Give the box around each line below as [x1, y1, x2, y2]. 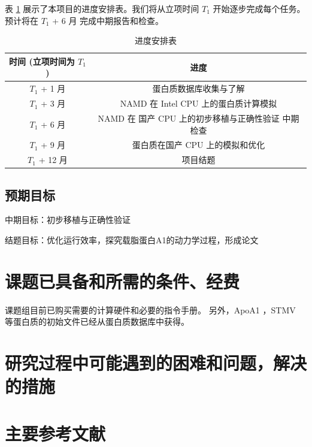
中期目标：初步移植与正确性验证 [5, 213, 131, 226]
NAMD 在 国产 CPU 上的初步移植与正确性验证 [98, 111, 280, 124]
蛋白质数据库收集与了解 [152, 82, 245, 95]
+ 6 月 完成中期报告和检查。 [52, 14, 164, 26]
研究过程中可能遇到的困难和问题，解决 [5, 351, 307, 375]
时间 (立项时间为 [9, 55, 75, 67]
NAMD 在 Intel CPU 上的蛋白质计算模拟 [120, 97, 277, 110]
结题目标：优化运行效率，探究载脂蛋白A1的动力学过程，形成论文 [5, 234, 259, 246]
